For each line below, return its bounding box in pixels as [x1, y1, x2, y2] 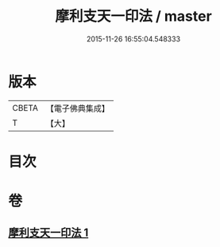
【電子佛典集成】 [45, 103, 110, 114]
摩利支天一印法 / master [55, 7, 212, 25]
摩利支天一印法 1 [8, 226, 89, 240]
